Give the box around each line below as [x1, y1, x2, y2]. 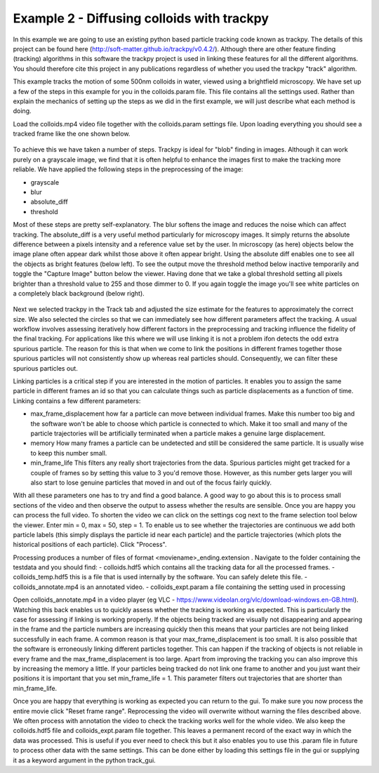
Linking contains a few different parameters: [13, 397, 141, 405]
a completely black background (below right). [13, 289, 145, 298]
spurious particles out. [13, 364, 79, 372]
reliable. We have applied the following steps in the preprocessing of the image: [13, 165, 244, 173]
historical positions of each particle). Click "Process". [13, 541, 167, 549]
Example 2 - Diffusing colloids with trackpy [13, 11, 270, 26]
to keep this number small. [30, 449, 107, 457]
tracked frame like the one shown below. [13, 130, 131, 138]
